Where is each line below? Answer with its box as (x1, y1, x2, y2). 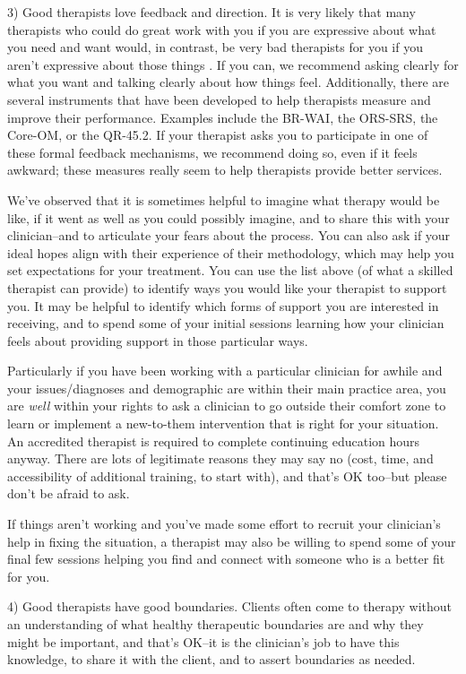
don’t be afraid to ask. (7, 484, 130, 503)
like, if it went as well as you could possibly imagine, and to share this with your (7, 208, 450, 227)
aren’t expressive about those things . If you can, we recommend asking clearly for (7, 55, 459, 73)
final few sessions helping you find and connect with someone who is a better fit (7, 549, 445, 568)
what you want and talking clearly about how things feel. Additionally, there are (7, 73, 449, 91)
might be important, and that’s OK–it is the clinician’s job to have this (7, 632, 400, 651)
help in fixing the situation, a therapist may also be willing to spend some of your (7, 531, 456, 550)
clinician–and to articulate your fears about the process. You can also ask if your (7, 226, 451, 245)
